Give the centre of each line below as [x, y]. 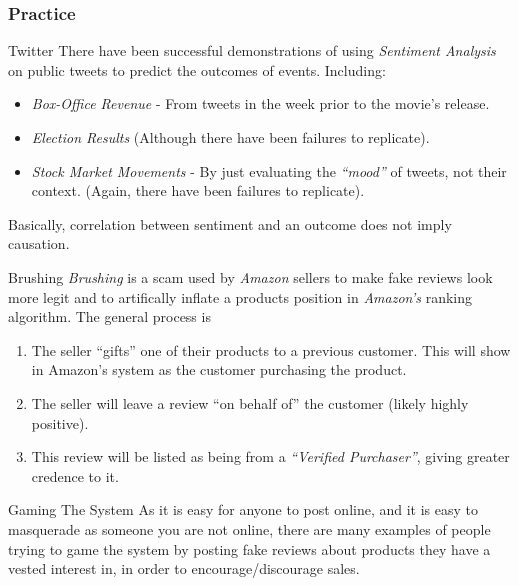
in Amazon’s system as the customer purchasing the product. [219, 369]
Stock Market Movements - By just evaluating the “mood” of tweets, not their [269, 170]
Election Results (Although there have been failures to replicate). [230, 137]
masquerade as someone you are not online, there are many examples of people [249, 528]
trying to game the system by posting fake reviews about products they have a [249, 548]
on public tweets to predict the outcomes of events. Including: [197, 69]
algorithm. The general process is [109, 316]
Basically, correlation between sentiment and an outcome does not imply [230, 223]
